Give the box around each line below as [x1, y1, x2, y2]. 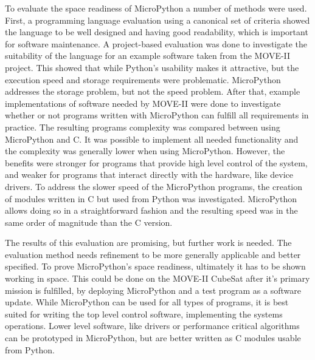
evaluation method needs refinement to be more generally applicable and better [5, 248, 301, 260]
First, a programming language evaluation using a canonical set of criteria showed [5, 13, 310, 26]
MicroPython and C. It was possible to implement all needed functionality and [5, 132, 299, 145]
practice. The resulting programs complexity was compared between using [5, 120, 280, 133]
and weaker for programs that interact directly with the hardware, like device [5, 168, 294, 181]
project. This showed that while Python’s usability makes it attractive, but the [5, 61, 299, 73]
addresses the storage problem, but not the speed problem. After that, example [5, 85, 300, 98]
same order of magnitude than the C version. [5, 216, 173, 228]
